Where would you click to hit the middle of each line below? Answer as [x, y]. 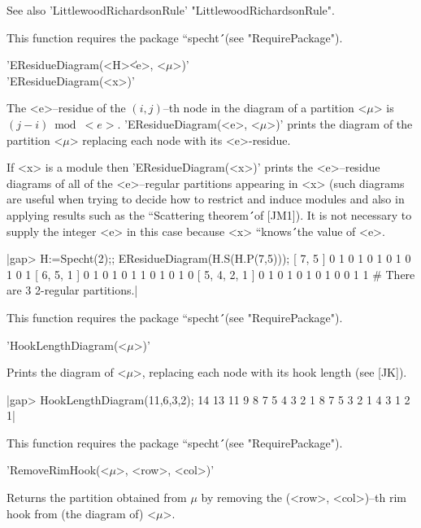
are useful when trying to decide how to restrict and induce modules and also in [206, 199]
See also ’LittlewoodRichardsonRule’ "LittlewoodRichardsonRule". [171, 10]
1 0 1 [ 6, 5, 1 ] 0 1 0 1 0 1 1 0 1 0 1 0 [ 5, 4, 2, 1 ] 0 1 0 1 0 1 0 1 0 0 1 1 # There [211, 274]
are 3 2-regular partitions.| [72, 290]
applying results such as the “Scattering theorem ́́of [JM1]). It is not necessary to [209, 214]
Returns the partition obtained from [97, 497]
